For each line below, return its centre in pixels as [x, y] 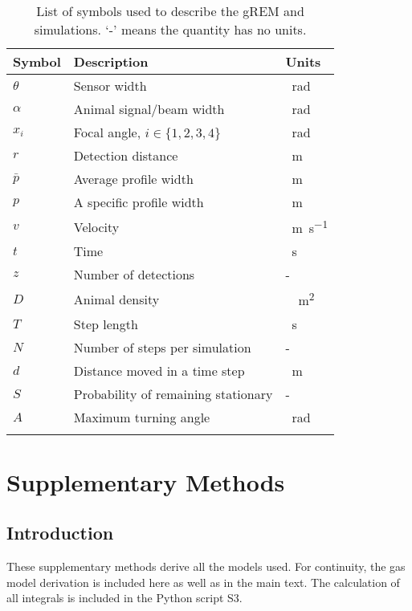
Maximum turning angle [142, 417]
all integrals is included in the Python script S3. [124, 598]
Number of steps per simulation [162, 347]
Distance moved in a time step [159, 370]
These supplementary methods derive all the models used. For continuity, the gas [206, 566]
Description [111, 61]
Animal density [116, 299]
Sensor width [110, 86]
